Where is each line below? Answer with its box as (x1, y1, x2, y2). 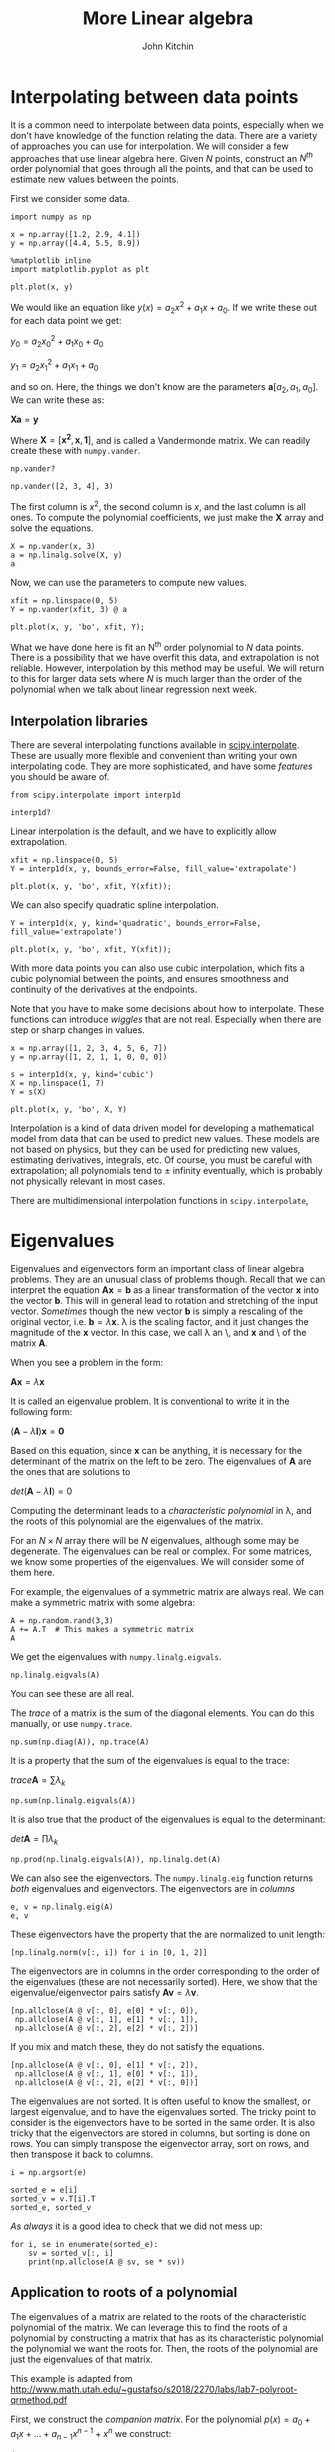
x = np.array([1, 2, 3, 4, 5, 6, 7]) (10, 1043, 168, 1054)
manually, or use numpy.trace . (10, 1718, 133, 1730)
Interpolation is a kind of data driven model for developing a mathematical (10, 1122, 315, 1134)
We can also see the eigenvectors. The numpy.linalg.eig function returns (10, 1872, 313, 1884)
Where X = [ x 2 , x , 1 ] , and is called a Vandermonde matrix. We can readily (10, 432, 311, 446)
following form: (10, 1406, 73, 1418)
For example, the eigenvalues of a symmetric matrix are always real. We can (10, 1586, 325, 1598)
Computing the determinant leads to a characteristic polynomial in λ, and (10, 1505, 312, 1517)
